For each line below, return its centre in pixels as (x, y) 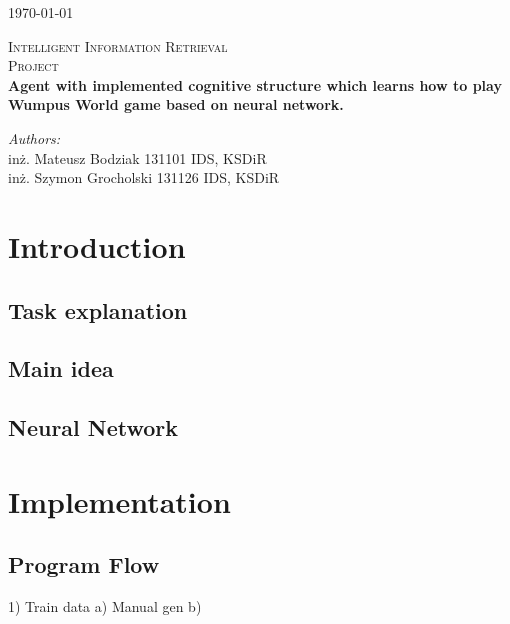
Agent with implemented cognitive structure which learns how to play (255, 84)
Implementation (119, 500)
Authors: (34, 137)
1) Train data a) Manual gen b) (105, 606)
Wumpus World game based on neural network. (176, 104)
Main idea (61, 368)
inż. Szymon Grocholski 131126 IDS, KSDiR (144, 177)
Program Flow (84, 564)
